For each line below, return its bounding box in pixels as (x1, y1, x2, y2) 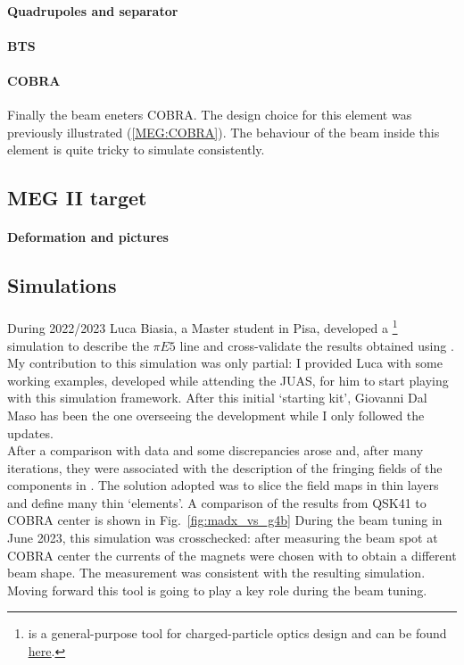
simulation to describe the (7, 336, 149, 354)
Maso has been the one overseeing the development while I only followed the (7, 405, 425, 424)
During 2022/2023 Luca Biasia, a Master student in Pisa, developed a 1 (7, 316, 398, 337)
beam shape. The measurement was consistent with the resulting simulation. (7, 563, 426, 582)
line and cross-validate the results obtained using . (179, 336, 454, 354)
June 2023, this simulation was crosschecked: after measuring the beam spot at (7, 528, 438, 547)
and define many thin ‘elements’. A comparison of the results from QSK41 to (7, 493, 427, 511)
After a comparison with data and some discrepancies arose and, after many (7, 441, 424, 460)
